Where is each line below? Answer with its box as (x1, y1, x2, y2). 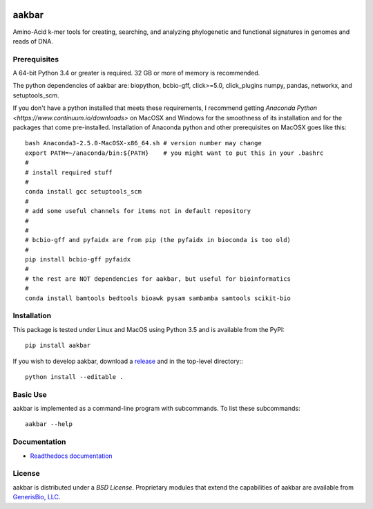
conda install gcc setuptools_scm (25, 187, 142, 196)
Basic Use (12, 389, 48, 399)
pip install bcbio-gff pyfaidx (25, 256, 131, 263)
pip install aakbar (25, 342, 91, 349)
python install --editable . (25, 373, 124, 380)
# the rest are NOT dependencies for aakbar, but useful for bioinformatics (25, 275, 291, 283)
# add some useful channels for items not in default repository (25, 207, 251, 215)
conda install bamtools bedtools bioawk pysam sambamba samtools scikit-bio (25, 294, 291, 302)
